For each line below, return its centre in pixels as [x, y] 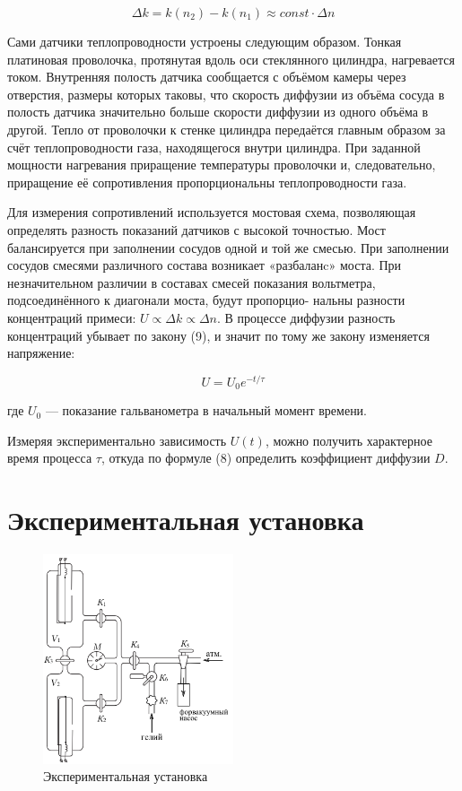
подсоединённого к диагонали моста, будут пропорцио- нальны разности [206, 300]
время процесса [50, 458]
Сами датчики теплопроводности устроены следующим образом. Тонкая [205, 41]
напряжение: [41, 353]
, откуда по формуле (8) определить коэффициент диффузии [266, 458]
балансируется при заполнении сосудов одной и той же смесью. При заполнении [228, 247]
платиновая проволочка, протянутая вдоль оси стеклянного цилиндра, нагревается [231, 59]
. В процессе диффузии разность [306, 317]
